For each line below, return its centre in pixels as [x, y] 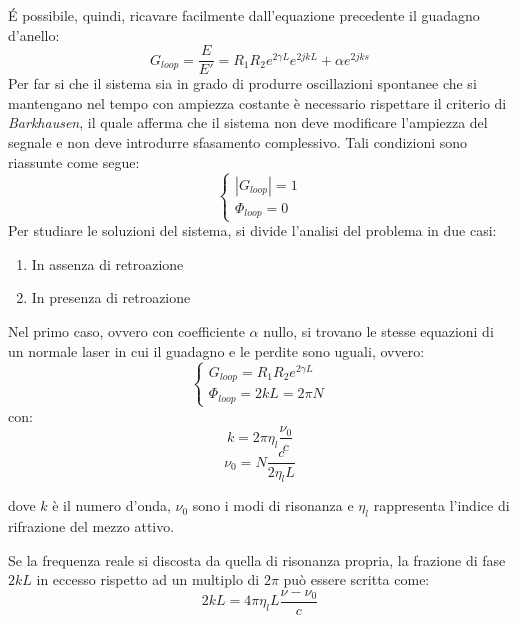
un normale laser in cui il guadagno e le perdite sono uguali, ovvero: [216, 350]
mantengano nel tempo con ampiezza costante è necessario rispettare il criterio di [257, 102]
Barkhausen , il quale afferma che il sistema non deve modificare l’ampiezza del [248, 122]
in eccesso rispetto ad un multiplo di [148, 579]
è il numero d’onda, [111, 505]
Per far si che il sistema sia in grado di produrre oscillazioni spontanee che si [242, 83]
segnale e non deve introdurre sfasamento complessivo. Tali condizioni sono [238, 142]
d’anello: [34, 34]
